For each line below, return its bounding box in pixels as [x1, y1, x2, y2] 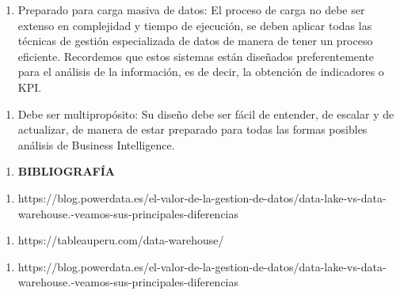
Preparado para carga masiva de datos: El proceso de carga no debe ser [17, 2, 365, 17]
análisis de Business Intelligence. [17, 136, 175, 153]
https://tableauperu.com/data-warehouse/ [17, 232, 224, 248]
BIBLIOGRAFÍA [17, 163, 116, 180]
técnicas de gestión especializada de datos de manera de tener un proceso [17, 32, 373, 49]
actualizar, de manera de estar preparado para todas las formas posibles [17, 121, 368, 138]
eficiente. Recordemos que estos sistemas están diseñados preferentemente [17, 47, 375, 64]
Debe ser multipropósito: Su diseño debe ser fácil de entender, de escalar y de [17, 105, 394, 122]
